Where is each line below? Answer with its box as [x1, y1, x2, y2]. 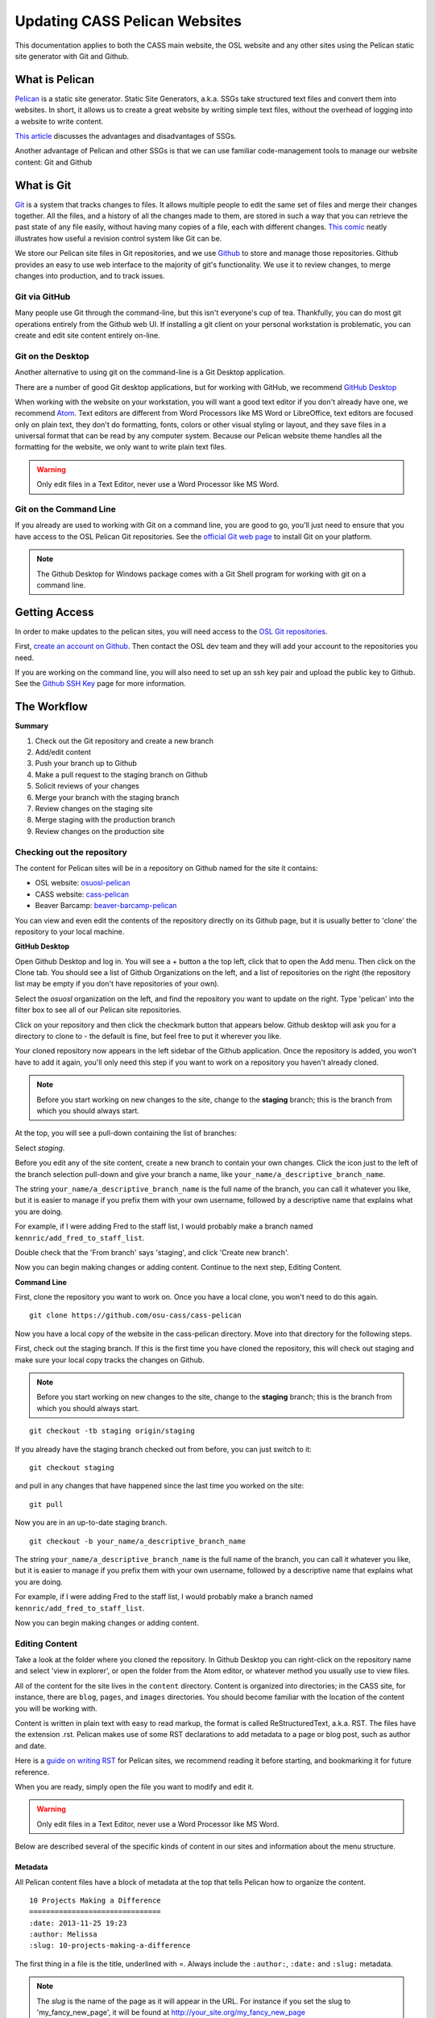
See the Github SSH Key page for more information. [14, 679, 187, 689]
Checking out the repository [14, 846, 128, 857]
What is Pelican [14, 73, 95, 86]
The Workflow [14, 700, 88, 714]
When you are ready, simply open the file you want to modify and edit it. [14, 1781, 254, 1791]
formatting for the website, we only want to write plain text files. [14, 442, 227, 452]
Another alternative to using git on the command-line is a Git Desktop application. [14, 367, 285, 377]
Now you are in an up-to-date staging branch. [14, 1518, 168, 1527]
